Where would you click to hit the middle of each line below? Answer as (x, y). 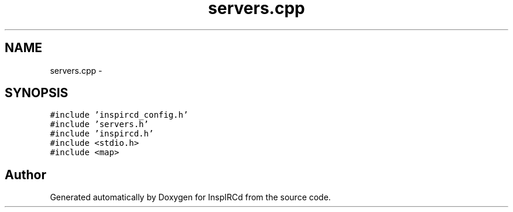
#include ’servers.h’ (99, 124)
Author (25, 175)
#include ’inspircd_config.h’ (119, 115)
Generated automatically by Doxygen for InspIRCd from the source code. (190, 197)
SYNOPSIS (37, 93)
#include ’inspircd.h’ (102, 134)
